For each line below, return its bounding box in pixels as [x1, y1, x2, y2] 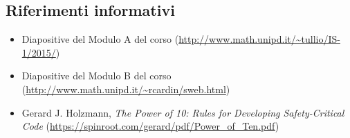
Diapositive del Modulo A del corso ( [21, 32, 179, 46]
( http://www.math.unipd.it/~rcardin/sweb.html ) [21, 81, 230, 96]
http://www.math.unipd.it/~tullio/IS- [178, 32, 340, 46]
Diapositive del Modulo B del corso [21, 68, 172, 83]
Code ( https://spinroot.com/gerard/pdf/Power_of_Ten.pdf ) [21, 119, 279, 133]
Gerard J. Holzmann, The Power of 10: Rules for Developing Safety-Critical [21, 105, 344, 119]
